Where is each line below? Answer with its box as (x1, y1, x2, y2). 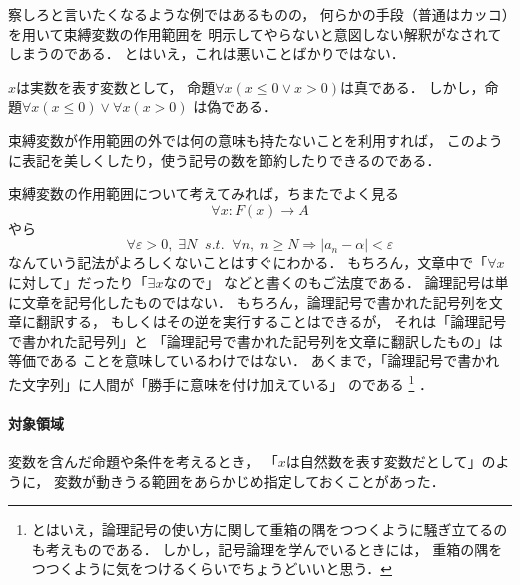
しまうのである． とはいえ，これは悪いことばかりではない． (8, 43, 405, 64)
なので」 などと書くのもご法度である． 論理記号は (163, 271, 495, 292)
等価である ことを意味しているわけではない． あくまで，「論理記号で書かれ (8, 350, 500, 371)
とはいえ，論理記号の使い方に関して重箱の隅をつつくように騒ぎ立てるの (31, 519, 508, 540)
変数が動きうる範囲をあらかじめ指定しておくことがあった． (53, 470, 445, 491)
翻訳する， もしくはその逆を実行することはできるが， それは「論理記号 (35, 311, 507, 332)
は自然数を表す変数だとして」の (285, 450, 496, 471)
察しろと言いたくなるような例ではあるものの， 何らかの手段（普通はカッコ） (8, 4, 509, 24)
